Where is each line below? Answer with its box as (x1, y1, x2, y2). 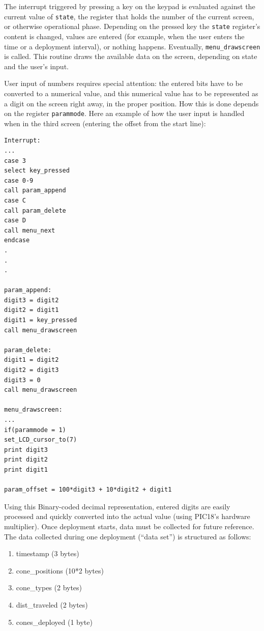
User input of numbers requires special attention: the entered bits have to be (4, 78, 243, 89)
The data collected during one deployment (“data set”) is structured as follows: (4, 531, 251, 541)
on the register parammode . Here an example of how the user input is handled (4, 108, 245, 119)
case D (4, 217, 26, 224)
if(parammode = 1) (4, 426, 66, 434)
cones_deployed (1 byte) (16, 616, 93, 627)
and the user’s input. (4, 61, 69, 71)
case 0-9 (4, 177, 34, 184)
